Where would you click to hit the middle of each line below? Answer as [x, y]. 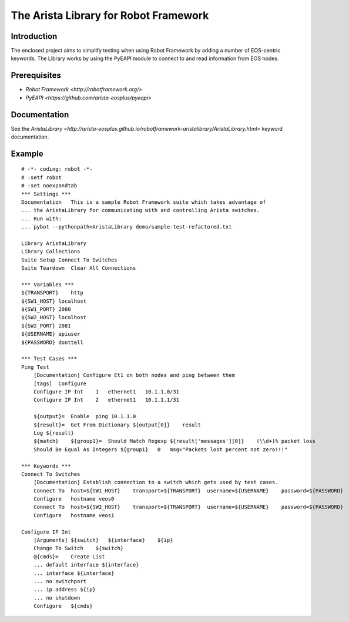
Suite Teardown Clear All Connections [79, 268]
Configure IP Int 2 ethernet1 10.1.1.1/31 [106, 400]
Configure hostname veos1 [74, 515]
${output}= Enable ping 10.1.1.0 [85, 416]
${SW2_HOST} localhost [54, 317]
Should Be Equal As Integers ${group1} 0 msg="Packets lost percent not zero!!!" [160, 449]
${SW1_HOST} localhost [54, 301]
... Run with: [41, 219]
